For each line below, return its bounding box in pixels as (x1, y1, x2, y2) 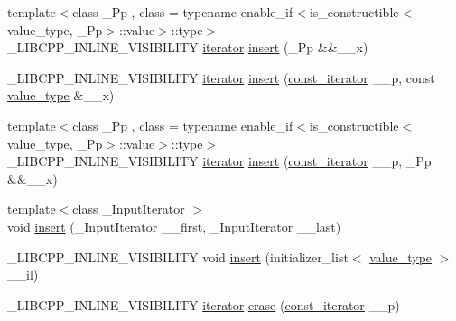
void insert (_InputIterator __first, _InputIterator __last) (7, 216, 341, 235)
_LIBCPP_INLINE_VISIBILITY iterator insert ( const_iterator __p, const (7, 68, 435, 87)
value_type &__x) (7, 86, 115, 105)
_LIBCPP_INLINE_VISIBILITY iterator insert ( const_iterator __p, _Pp (7, 151, 432, 170)
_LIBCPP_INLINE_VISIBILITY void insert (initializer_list (7, 247, 349, 266)
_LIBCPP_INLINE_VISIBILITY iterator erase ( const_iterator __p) (7, 295, 400, 314)
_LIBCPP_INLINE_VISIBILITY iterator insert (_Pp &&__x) (7, 38, 368, 57)
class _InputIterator (72, 199, 185, 218)
